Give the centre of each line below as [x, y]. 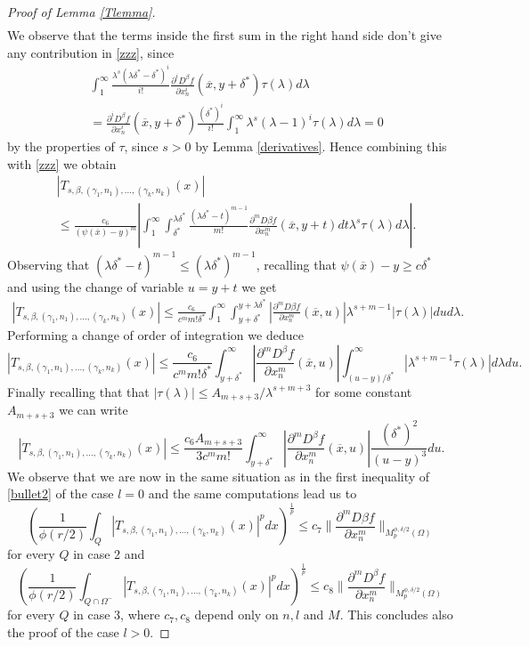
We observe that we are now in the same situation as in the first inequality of [219, 476]
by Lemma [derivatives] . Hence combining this [321, 146]
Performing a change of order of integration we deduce [155, 335]
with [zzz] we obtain [62, 163]
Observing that [49, 264]
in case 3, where [117, 615]
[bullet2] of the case [61, 493]
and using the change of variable [96, 286]
